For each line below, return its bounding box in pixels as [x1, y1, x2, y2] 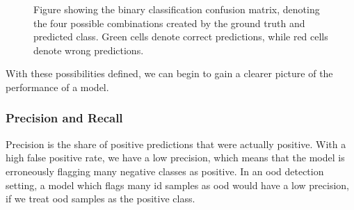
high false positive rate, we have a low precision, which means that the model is [6, 150, 345, 165]
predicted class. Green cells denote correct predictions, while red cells [33, 29, 328, 44]
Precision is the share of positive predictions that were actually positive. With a [6, 136, 346, 151]
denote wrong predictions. [33, 42, 144, 57]
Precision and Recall [6, 109, 123, 127]
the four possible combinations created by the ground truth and [33, 15, 305, 30]
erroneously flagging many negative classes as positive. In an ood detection [6, 163, 324, 178]
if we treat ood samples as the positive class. [6, 191, 195, 206]
